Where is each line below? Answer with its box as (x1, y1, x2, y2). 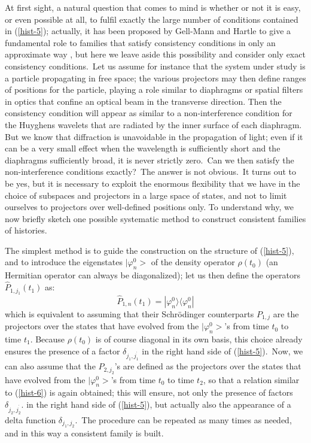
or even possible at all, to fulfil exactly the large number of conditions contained (5, 13, 298, 25)
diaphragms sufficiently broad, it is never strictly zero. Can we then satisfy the (5, 153, 294, 166)
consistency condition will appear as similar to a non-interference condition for (5, 107, 292, 119)
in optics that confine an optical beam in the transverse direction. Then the (5, 95, 282, 107)
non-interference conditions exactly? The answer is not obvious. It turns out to (5, 165, 297, 178)
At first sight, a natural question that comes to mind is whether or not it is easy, (5, 1, 301, 13)
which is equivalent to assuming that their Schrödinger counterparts (5, 307, 254, 320)
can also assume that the (5, 360, 96, 372)
